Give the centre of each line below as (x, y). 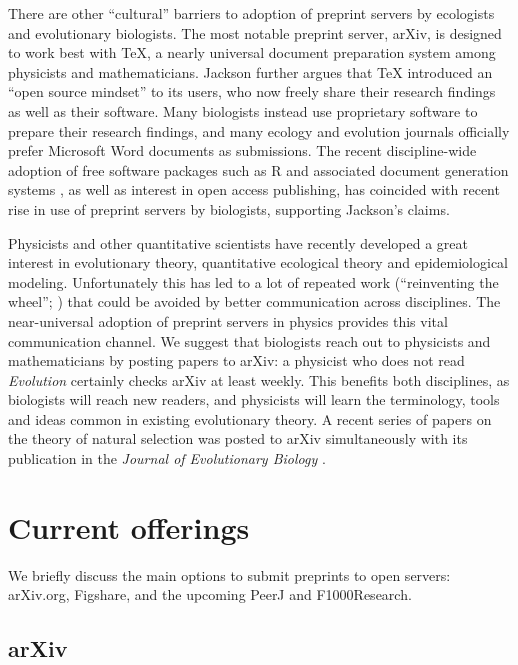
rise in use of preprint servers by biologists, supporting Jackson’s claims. (229, 208)
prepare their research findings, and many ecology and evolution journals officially (259, 130)
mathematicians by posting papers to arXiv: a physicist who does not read (236, 360)
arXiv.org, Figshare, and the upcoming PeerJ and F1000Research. (210, 594)
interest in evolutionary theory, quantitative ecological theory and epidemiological (258, 262)
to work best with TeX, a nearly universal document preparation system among (252, 52)
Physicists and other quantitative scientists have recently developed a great (238, 242)
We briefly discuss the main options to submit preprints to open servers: (229, 574)
